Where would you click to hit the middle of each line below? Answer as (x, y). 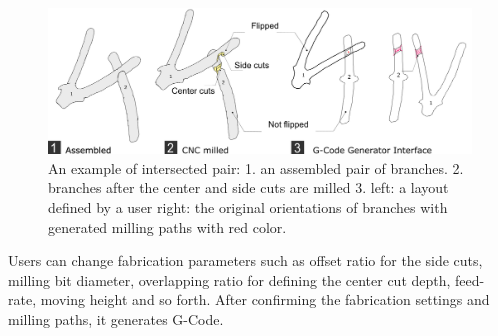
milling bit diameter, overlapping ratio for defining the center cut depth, (229, 279)
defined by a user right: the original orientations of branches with (248, 206)
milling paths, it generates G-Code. (116, 318)
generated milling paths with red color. (167, 226)
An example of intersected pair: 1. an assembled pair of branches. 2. (256, 167)
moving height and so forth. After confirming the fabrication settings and (265, 299)
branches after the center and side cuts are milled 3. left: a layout (248, 187)
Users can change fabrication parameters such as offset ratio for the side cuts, (245, 260)
